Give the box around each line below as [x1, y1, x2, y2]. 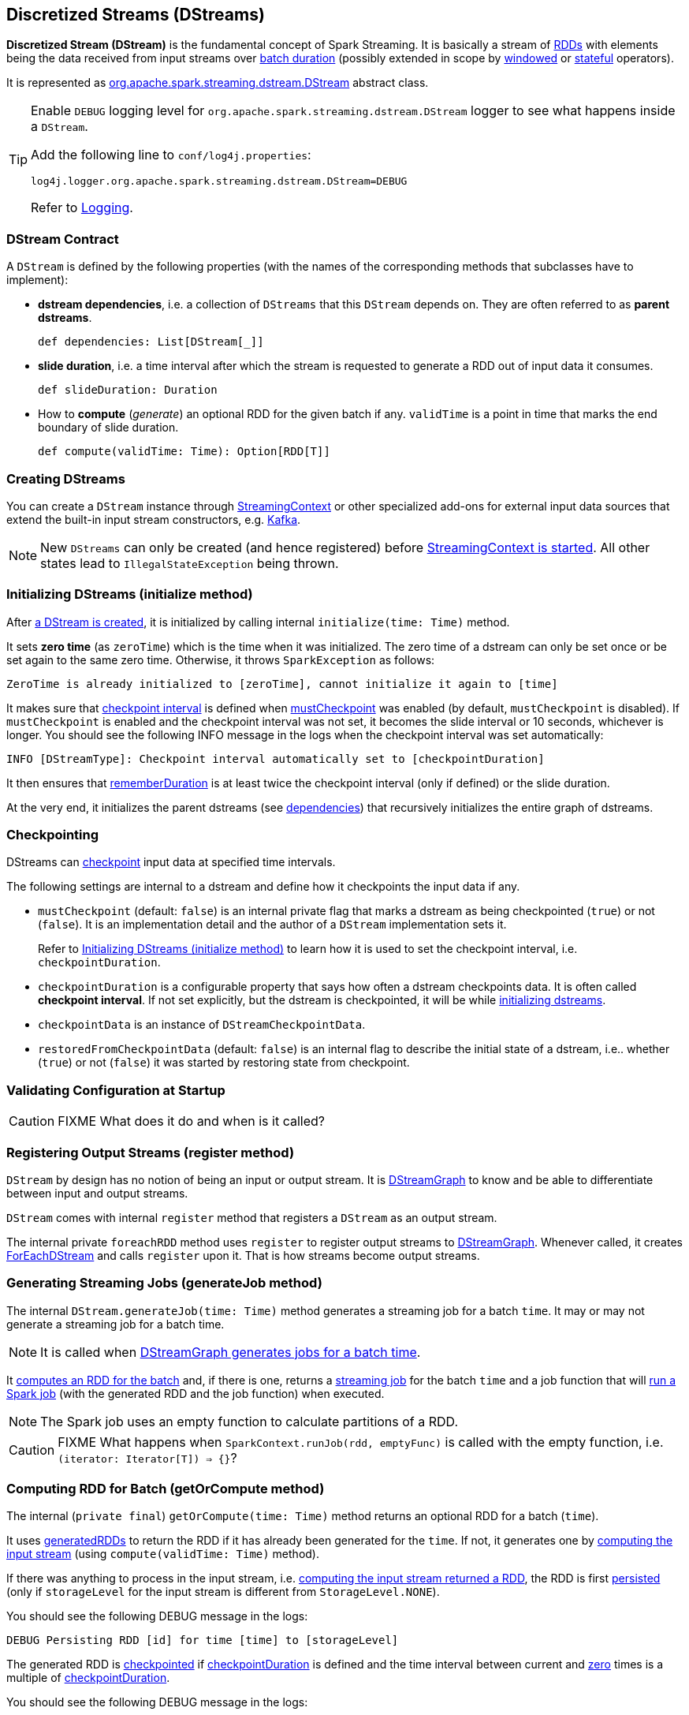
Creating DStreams [6, 470, 125, 487]
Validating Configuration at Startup [6, 1082, 225, 1098]
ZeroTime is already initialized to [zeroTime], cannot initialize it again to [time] [6, 677, 558, 690]
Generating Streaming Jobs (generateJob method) [6, 1275, 322, 1291]
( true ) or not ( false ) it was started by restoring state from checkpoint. [38, 1056, 410, 1070]
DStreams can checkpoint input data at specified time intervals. [6, 855, 336, 869]
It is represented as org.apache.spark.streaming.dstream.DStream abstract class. [6, 76, 429, 90]
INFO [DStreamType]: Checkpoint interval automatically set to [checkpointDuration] [6, 752, 545, 765]
